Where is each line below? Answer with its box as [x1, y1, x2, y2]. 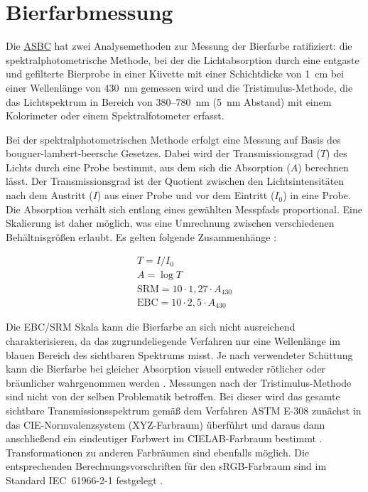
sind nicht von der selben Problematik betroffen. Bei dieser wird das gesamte [6, 389, 340, 404]
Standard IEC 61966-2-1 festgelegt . [6, 473, 163, 487]
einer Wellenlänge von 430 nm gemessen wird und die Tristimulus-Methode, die [6, 80, 353, 95]
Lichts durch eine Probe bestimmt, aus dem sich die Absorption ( [6, 159, 291, 174]
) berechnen [298, 159, 349, 174]
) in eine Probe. [283, 188, 351, 203]
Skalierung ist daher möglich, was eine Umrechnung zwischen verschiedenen [6, 215, 335, 230]
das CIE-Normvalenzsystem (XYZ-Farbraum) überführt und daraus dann [6, 417, 325, 432]
